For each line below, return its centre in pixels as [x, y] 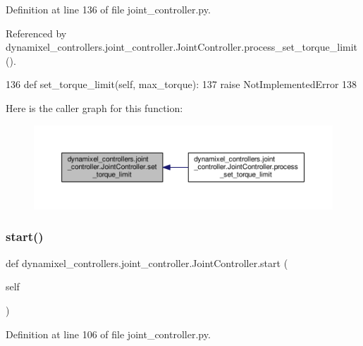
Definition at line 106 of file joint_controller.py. [108, 334]
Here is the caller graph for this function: [94, 107]
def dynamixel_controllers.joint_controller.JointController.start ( [147, 262]
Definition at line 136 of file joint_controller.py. [108, 9]
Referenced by [36, 33]
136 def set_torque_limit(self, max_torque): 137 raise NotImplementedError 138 [181, 84]
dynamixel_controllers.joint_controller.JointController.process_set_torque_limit [182, 47]
